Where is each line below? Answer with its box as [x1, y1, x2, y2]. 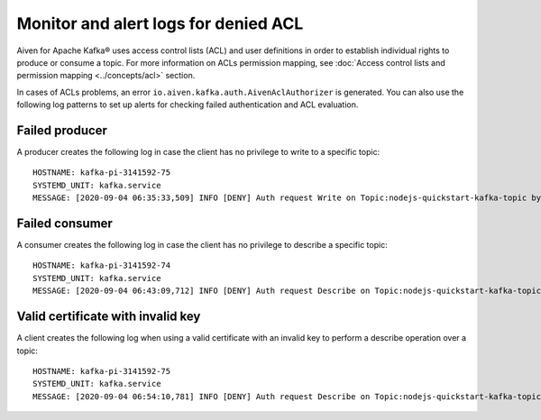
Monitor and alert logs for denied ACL [16, 14, 304, 33]
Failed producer [16, 123, 108, 138]
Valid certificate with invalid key [16, 309, 201, 324]
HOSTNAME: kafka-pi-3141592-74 [32, 260, 171, 270]
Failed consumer [16, 216, 113, 231]
